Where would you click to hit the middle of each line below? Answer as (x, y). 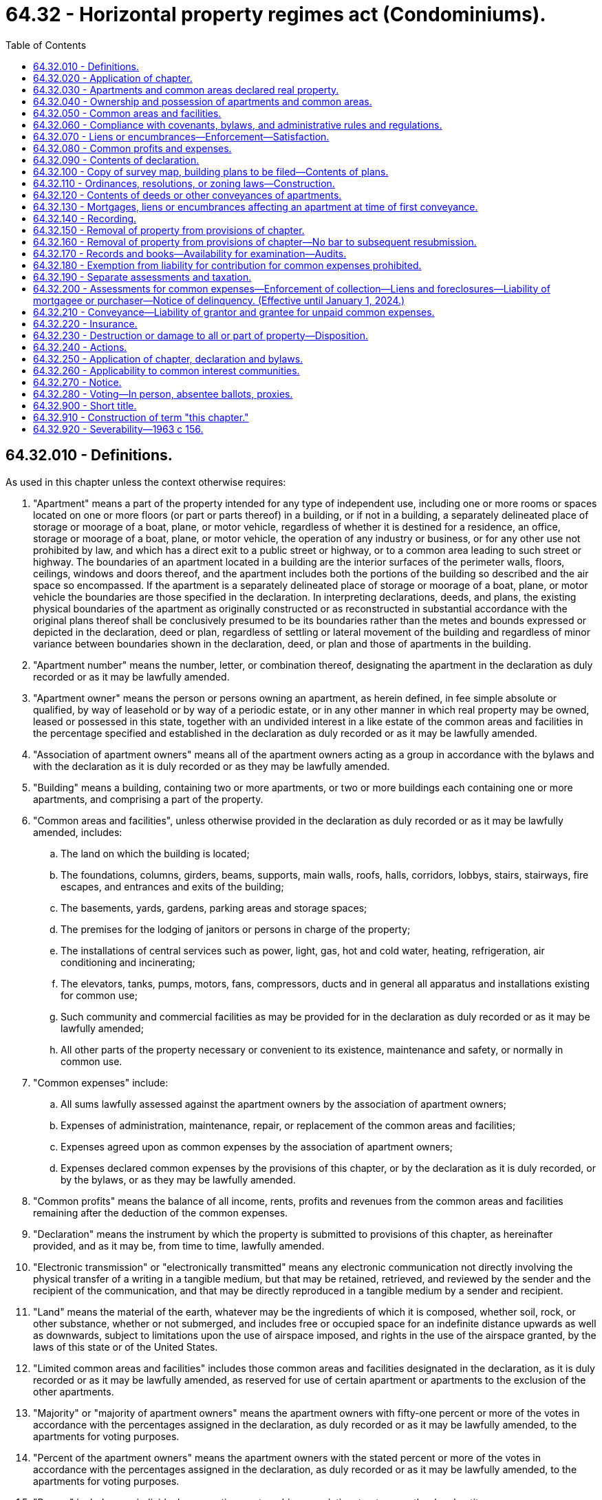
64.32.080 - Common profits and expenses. (132, 148)
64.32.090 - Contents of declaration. (116, 160)
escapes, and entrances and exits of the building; (172, 886)
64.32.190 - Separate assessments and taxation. (142, 277)
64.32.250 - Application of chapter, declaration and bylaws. (168, 358)
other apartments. (74, 1391)
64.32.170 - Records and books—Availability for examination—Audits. (190, 253)
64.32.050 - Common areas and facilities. (127, 113)
